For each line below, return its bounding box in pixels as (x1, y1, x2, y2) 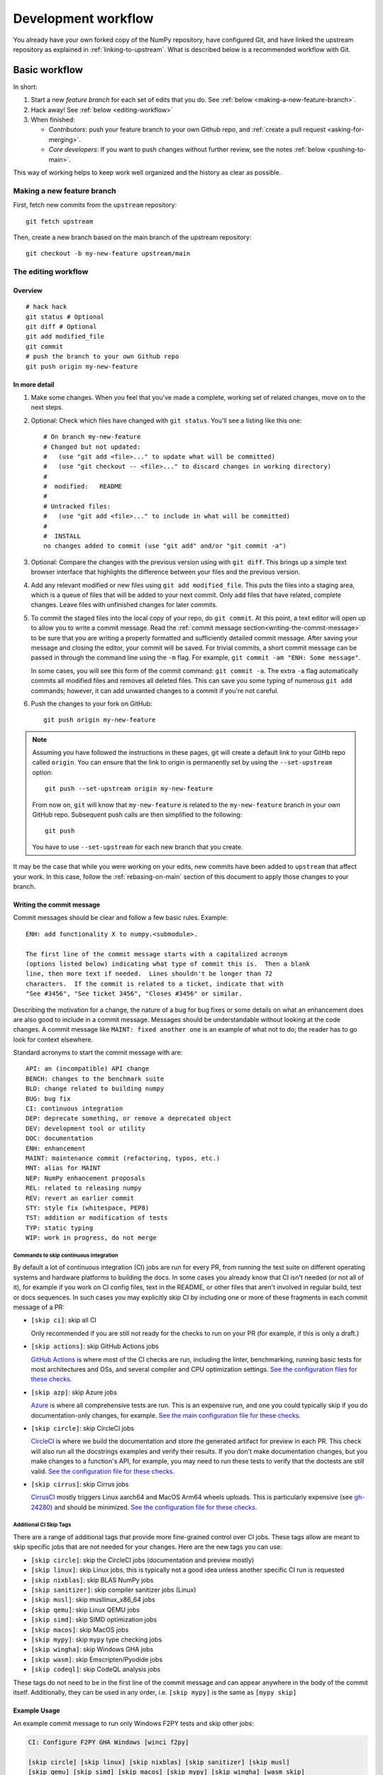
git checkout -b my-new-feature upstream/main (26, 249, 191, 258)
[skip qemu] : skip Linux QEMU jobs (30, 1605, 140, 1614)
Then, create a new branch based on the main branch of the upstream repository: (13, 233, 252, 241)
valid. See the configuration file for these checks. (30, 1467, 175, 1475)
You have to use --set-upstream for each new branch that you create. (32, 842, 243, 851)
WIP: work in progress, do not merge (26, 1234, 157, 1242)
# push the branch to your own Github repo (26, 352, 179, 361)
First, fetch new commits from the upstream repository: (13, 201, 177, 209)
